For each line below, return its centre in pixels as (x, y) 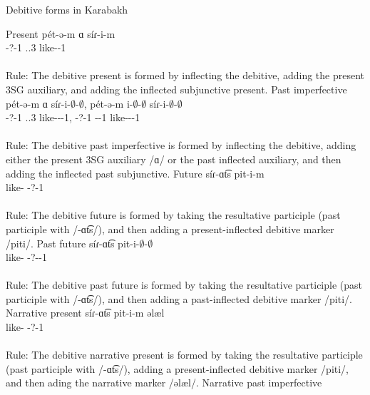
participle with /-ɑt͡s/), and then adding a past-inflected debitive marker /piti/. (179, 298)
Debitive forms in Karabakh (67, 9)
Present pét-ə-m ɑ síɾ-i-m (61, 33)
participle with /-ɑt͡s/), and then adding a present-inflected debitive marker (170, 229)
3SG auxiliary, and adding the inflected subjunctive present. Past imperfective (176, 89)
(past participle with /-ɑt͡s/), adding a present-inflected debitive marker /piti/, (178, 368)
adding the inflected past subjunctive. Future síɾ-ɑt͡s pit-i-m (135, 173)
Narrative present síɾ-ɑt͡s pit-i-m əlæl (85, 313)
